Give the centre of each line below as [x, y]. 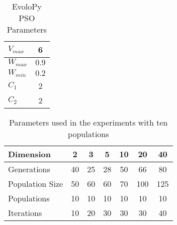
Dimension [29, 154]
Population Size [36, 183]
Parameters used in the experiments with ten [88, 122]
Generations [29, 169]
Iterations [25, 212]
